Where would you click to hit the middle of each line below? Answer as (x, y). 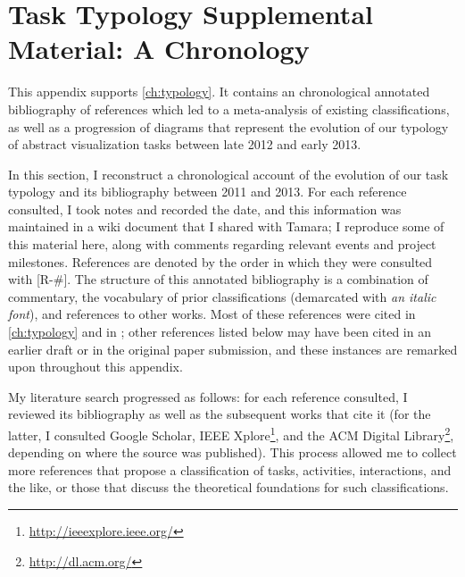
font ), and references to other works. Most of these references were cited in (212, 314)
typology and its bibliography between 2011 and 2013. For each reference (208, 192)
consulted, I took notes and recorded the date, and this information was (205, 209)
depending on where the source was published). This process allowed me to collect (232, 452)
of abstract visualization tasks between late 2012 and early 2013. (185, 144)
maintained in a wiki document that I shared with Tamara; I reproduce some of (226, 226)
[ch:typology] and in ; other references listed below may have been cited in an (220, 332)
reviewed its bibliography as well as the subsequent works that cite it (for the (220, 414)
